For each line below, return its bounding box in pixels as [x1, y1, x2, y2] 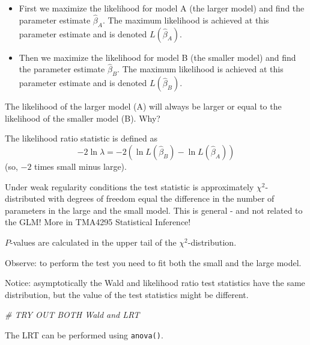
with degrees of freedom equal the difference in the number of [47, 192, 275, 205]
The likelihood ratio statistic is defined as [5, 132, 157, 145]
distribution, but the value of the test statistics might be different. [5, 288, 249, 300]
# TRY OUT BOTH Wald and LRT [5, 308, 140, 321]
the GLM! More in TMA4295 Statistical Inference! [5, 216, 191, 228]
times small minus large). [34, 160, 127, 172]
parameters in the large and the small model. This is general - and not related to [5, 204, 303, 216]
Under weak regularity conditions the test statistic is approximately [5, 180, 254, 193]
